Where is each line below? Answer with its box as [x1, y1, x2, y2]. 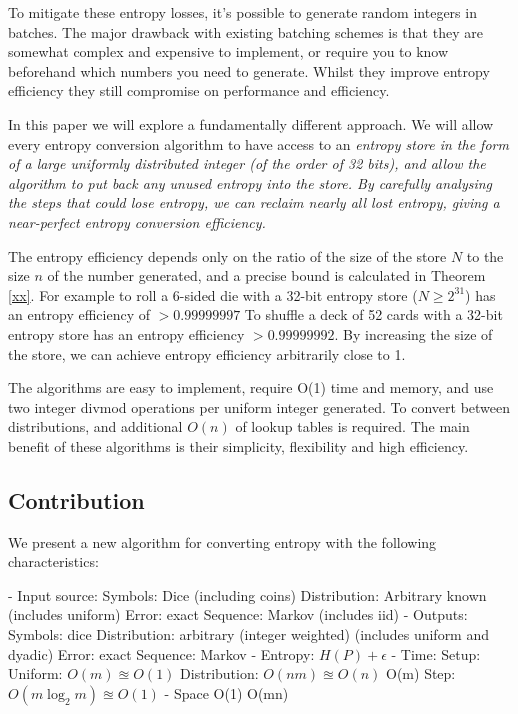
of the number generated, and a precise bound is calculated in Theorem [47, 265, 486, 286]
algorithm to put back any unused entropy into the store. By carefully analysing [8, 172, 493, 193]
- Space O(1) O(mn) [164, 682, 289, 703]
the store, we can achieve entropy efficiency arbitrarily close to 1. [8, 343, 406, 364]
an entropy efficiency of [8, 304, 150, 325]
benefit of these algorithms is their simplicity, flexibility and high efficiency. [8, 435, 469, 456]
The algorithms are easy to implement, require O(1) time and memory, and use [8, 377, 494, 398]
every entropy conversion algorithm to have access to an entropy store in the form [8, 133, 509, 154]
